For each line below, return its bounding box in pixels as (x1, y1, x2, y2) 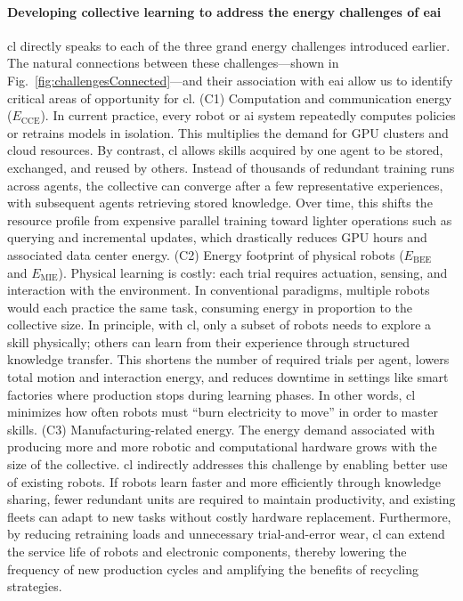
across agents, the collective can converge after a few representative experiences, (7, 175, 443, 194)
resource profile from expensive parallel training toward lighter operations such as (7, 210, 452, 229)
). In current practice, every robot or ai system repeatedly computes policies (40, 106, 456, 125)
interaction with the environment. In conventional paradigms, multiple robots (7, 280, 430, 299)
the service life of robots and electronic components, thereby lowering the (7, 542, 407, 561)
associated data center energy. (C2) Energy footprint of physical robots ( (7, 245, 404, 264)
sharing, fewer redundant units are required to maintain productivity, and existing (7, 490, 456, 508)
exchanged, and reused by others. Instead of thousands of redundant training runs (7, 158, 455, 176)
